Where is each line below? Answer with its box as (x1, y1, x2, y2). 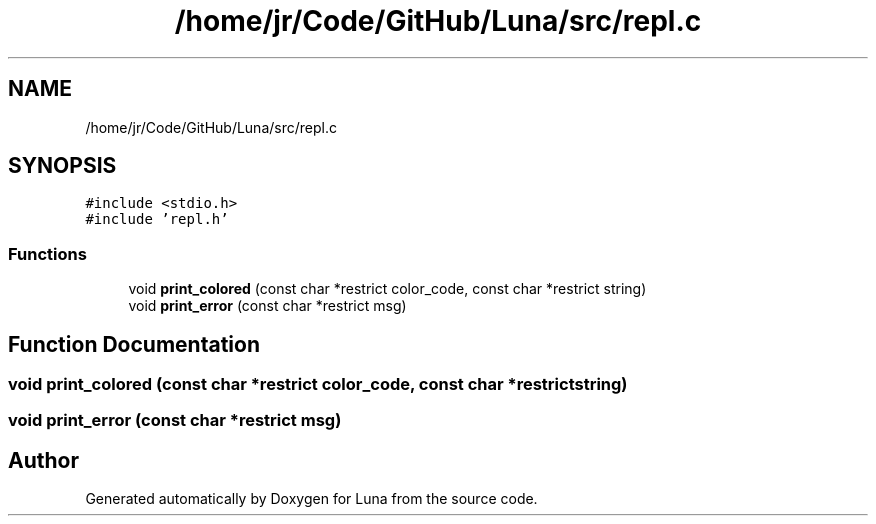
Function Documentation (8, 331, 260, 357)
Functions (8, 243, 87, 264)
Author (8, 447, 79, 473)
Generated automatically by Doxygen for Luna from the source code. (85, 490, 538, 508)
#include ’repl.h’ (85, 211, 229, 228)
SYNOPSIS (8, 153, 117, 179)
